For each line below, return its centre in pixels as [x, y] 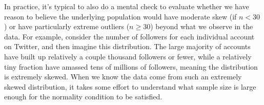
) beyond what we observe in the [202, 26]
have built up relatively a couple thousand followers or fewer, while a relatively [128, 56]
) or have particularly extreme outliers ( [67, 26]
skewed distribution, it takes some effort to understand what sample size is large [130, 86]
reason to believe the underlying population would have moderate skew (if [120, 16]
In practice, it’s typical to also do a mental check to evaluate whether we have [127, 6]
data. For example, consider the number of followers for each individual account [129, 36]
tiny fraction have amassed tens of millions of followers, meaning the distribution [131, 66]
